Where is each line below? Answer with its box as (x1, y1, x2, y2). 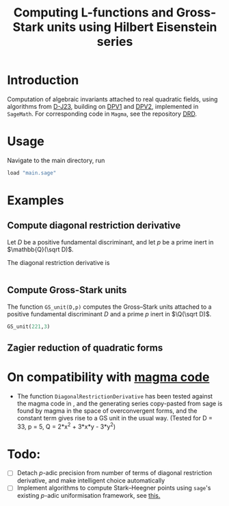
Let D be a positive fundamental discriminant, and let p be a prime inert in (7, 238, 214, 246)
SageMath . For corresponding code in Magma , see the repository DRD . (7, 110, 197, 118)
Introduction (7, 73, 79, 88)
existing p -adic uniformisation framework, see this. (16, 492, 161, 500)
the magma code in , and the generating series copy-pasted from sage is (16, 399, 223, 407)
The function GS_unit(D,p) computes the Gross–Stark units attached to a (7, 303, 212, 311)
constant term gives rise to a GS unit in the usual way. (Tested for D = (16, 414, 213, 422)
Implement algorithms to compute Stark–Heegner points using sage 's (16, 484, 211, 492)
